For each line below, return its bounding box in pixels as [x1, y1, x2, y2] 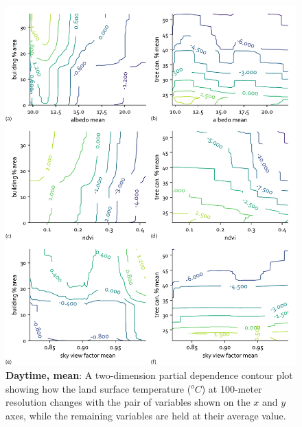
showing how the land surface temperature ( [5, 381, 191, 395]
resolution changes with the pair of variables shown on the [5, 395, 251, 409]
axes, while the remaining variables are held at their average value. [5, 408, 286, 422]
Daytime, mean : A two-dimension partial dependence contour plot [5, 367, 293, 382]
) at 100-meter [201, 381, 262, 395]
